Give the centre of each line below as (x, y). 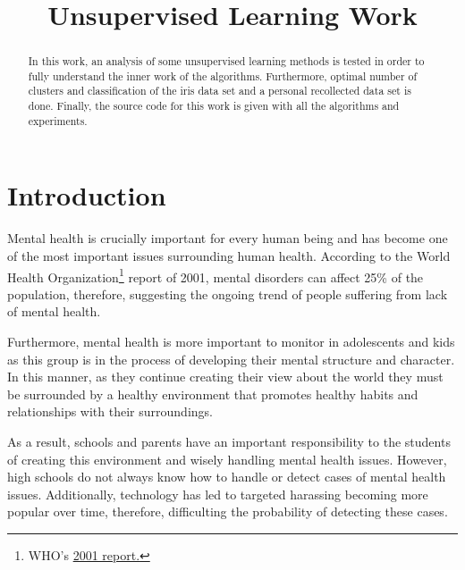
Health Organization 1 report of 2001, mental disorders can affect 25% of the (216, 275)
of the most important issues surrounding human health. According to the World (229, 255)
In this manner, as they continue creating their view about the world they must (225, 377)
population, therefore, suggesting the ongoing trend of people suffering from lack (228, 293)
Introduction (87, 195)
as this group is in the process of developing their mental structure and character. (231, 359)
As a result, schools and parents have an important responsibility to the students (229, 441)
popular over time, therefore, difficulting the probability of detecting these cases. (228, 511)
